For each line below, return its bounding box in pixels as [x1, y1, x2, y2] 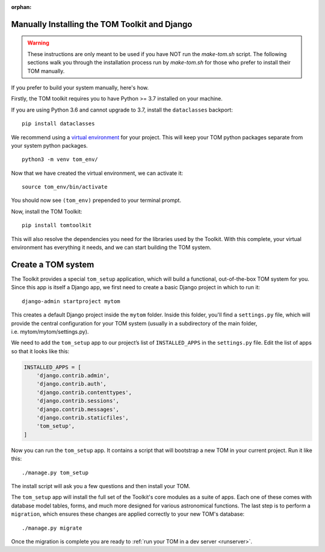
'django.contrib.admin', [36, 372, 110, 379]
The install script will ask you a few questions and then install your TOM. [11, 482, 191, 489]
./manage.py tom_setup [22, 469, 89, 476]
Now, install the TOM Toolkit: [11, 208, 82, 215]
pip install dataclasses [22, 121, 95, 127]
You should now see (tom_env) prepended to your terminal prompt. [11, 196, 182, 204]
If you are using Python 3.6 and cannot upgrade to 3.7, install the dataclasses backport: [11, 106, 233, 113]
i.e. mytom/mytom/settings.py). [11, 328, 89, 335]
